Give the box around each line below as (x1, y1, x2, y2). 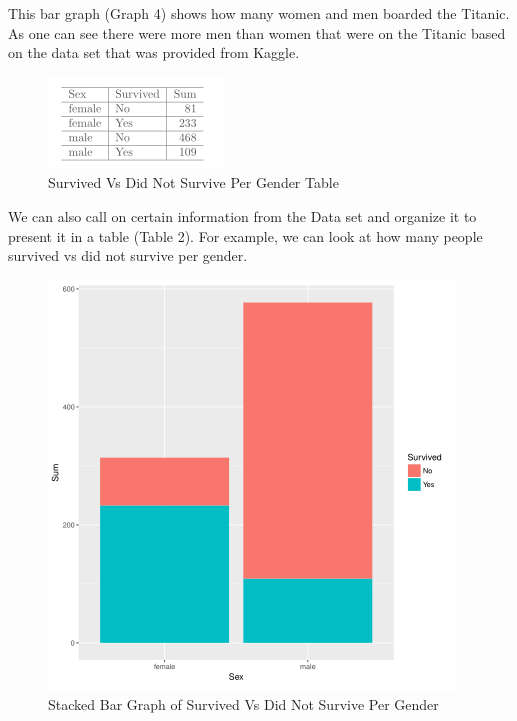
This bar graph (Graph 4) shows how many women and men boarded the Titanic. (8, 3, 510, 23)
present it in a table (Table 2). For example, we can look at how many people (8, 225, 483, 246)
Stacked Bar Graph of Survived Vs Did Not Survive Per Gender (48, 694, 439, 715)
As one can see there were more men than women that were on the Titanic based (8, 22, 506, 43)
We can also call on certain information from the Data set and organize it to (8, 205, 477, 226)
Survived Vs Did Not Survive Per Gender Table (48, 172, 339, 193)
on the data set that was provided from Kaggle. (8, 42, 300, 63)
